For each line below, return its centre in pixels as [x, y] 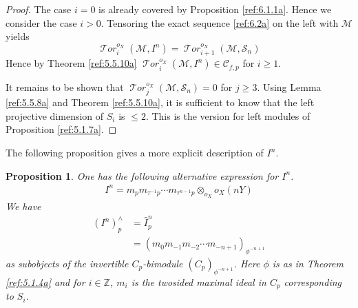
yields [18, 36]
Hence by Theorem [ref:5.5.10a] [71, 63]
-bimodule [163, 263]
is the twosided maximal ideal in [199, 281]
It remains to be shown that [65, 86]
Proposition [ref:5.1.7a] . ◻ [61, 129]
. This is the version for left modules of [228, 115]
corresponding [313, 281]
